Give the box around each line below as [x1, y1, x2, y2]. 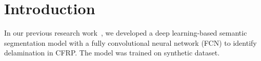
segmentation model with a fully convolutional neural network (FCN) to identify [4, 37, 257, 48]
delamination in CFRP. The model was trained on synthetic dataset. [4, 47, 220, 58]
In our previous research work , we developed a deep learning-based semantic [4, 27, 247, 38]
